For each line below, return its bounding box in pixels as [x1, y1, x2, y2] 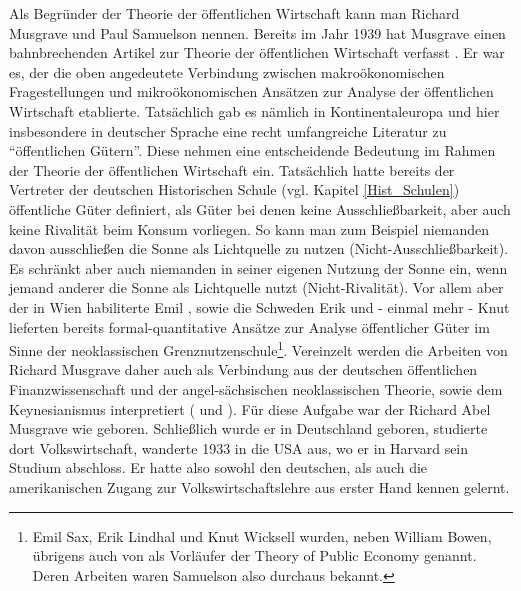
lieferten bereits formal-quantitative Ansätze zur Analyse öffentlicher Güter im [9, 316, 490, 337]
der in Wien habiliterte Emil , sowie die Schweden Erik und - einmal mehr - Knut [9, 296, 510, 317]
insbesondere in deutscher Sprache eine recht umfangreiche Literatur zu [9, 120, 447, 141]
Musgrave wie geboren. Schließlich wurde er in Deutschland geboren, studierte [9, 418, 488, 439]
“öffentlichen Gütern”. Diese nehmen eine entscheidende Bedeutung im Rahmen [9, 140, 496, 161]
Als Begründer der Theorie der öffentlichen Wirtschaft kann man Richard [9, 3, 460, 23]
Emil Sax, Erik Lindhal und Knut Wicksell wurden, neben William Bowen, [32, 525, 492, 546]
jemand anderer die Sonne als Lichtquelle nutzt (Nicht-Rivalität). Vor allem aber [9, 277, 504, 298]
